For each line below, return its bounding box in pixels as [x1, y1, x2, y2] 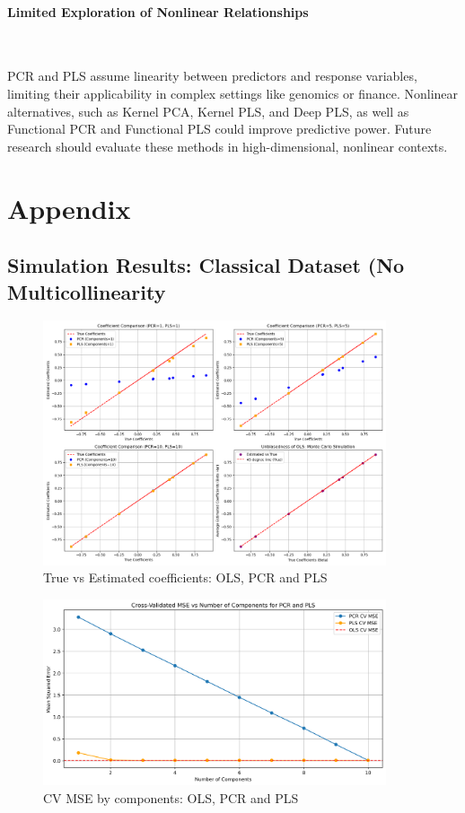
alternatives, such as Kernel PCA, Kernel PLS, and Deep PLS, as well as [7, 101, 409, 120]
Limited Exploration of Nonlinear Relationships [7, 2, 309, 21]
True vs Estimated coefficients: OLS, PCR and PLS [43, 568, 328, 587]
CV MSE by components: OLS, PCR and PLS [43, 789, 299, 808]
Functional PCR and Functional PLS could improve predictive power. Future [7, 119, 432, 138]
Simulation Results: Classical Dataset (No [7, 251, 405, 279]
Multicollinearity [7, 277, 166, 305]
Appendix [7, 189, 131, 226]
